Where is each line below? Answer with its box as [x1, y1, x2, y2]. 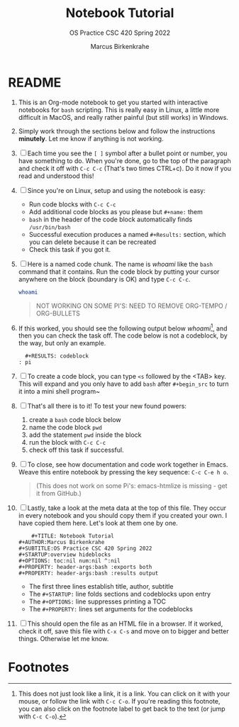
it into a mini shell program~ [18, 387, 100, 396]
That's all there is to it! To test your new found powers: [27, 402, 187, 411]
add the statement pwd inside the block [28, 431, 142, 439]
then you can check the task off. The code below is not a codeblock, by [18, 331, 228, 340]
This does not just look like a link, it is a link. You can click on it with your [18, 689, 230, 698]
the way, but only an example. [18, 339, 106, 348]
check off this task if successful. [28, 445, 124, 455]
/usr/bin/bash [28, 223, 71, 231]
